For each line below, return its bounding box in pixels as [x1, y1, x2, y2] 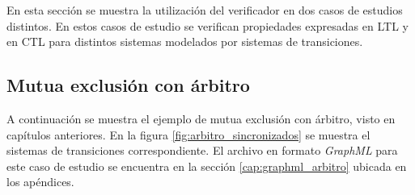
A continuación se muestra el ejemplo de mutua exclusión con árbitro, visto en [6, 110, 396, 127]
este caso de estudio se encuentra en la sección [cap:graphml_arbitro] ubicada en [6, 157, 407, 174]
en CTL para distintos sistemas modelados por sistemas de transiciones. [6, 33, 363, 50]
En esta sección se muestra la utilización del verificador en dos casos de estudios [6, 2, 403, 18]
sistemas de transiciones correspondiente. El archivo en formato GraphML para [6, 142, 398, 159]
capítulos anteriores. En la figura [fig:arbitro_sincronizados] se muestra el [6, 126, 371, 143]
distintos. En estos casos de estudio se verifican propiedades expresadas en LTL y [6, 17, 409, 34]
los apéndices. [6, 173, 74, 190]
